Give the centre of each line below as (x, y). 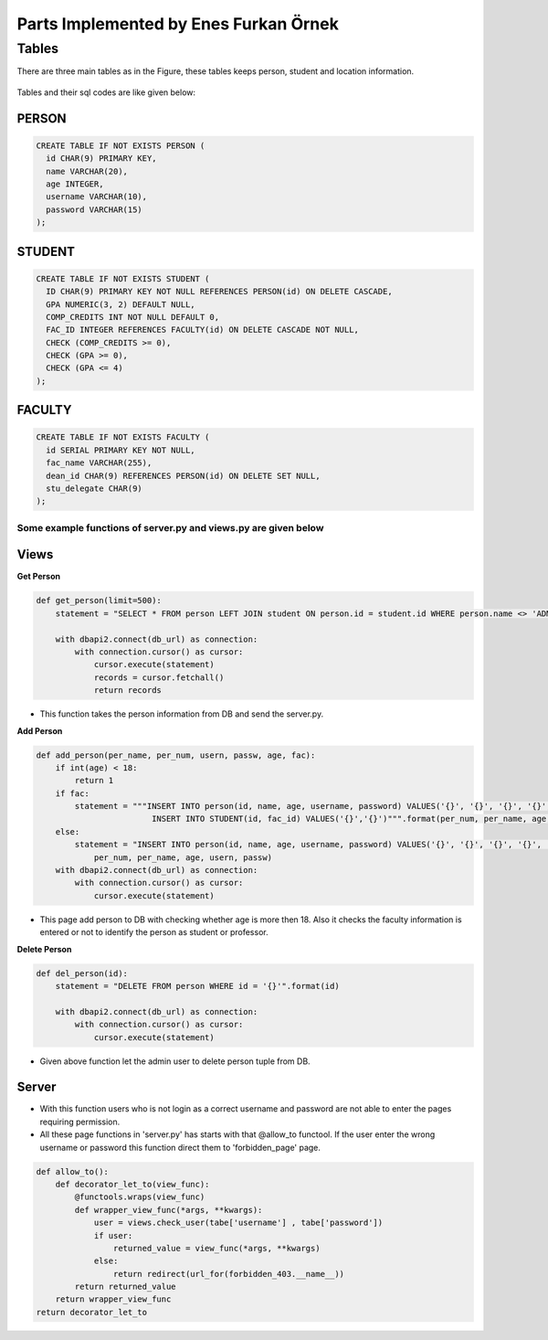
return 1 (94, 781)
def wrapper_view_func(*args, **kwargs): (169, 1210)
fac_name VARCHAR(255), (99, 463)
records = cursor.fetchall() (159, 677)
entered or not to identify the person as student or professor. (154, 932)
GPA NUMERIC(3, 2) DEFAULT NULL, (121, 304)
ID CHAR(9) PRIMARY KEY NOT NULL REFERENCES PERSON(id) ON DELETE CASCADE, (219, 292)
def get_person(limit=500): (99, 601)
